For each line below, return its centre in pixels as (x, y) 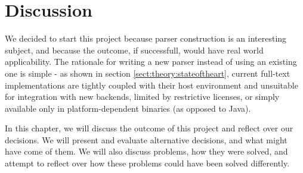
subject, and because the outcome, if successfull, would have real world (134, 50)
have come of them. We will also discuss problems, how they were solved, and (146, 151)
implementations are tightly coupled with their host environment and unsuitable (151, 85)
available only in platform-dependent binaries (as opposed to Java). (128, 108)
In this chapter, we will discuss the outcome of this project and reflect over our (149, 128)
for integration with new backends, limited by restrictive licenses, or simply (142, 97)
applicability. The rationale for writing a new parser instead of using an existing (151, 62)
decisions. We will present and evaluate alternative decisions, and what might (146, 139)
